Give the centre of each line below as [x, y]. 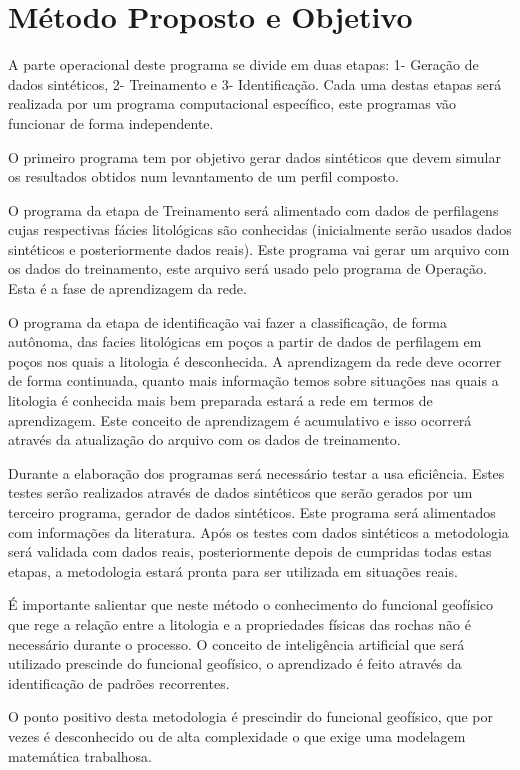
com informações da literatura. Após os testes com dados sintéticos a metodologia [258, 531]
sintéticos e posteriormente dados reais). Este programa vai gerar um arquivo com [259, 248]
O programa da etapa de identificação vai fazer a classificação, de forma [227, 321]
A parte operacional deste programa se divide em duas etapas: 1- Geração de [243, 64]
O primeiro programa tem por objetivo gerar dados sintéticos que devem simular [254, 156]
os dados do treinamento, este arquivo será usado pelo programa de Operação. [247, 268]
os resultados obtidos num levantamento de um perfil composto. [203, 176]
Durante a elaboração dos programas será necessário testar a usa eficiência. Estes [256, 472]
